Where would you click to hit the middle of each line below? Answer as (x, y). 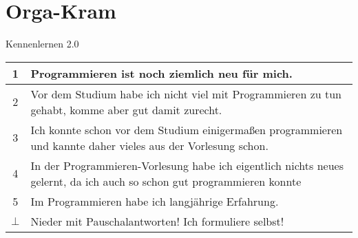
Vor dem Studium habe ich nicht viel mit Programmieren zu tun (186, 94)
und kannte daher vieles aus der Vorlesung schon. (149, 145)
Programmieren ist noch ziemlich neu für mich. (161, 73)
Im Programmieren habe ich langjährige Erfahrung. (155, 201)
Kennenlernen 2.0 (42, 44)
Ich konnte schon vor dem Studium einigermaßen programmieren (187, 129)
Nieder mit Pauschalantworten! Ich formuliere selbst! (157, 221)
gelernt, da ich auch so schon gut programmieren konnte (166, 181)
